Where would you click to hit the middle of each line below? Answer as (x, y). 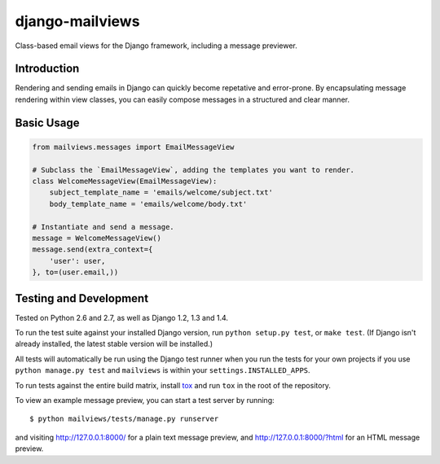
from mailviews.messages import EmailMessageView (133, 147)
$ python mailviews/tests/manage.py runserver (124, 419)
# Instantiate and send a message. (103, 227)
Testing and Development (82, 298)
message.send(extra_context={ (92, 250)
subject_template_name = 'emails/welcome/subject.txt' (161, 193)
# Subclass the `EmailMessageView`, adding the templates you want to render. (193, 170)
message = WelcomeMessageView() (97, 238)
